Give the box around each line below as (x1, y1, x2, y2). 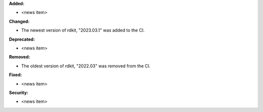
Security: (9, 90, 29, 96)
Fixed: (9, 72, 22, 78)
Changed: (9, 18, 30, 24)
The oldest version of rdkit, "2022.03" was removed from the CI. (21, 63, 150, 69)
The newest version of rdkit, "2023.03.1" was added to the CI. (21, 27, 145, 33)
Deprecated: (9, 36, 35, 42)
